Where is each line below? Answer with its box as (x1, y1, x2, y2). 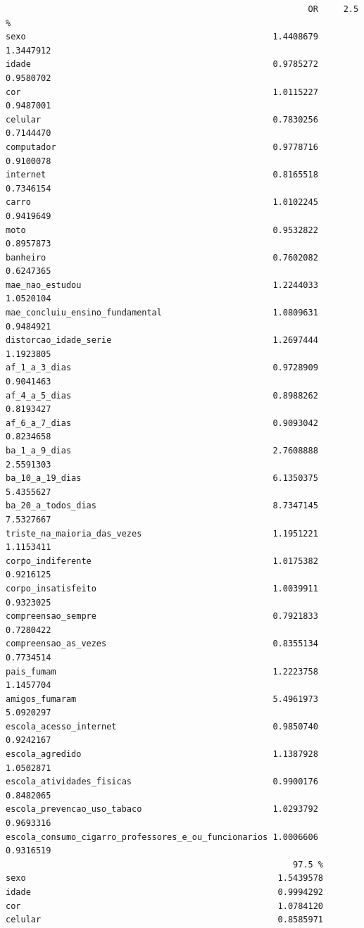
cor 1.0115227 (6, 87, 318, 97)
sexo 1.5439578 (6, 873, 324, 884)
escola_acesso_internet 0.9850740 (6, 721, 318, 732)
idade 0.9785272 (6, 59, 318, 70)
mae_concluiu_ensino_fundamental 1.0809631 (6, 308, 318, 318)
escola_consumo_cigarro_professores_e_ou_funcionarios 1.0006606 (6, 832, 318, 842)
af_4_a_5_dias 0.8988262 (6, 390, 318, 401)
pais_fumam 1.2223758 (6, 666, 318, 677)
